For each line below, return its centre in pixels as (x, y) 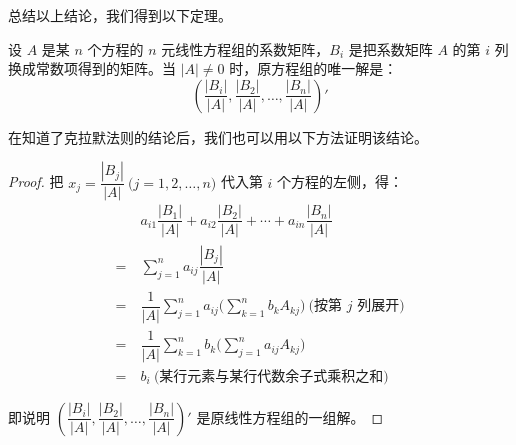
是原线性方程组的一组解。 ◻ (290, 416)
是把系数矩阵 (390, 48)
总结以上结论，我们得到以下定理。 (120, 15)
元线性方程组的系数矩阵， (245, 48)
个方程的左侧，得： (340, 181)
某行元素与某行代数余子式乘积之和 (271, 376)
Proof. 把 (36, 181)
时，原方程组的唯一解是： (313, 68)
